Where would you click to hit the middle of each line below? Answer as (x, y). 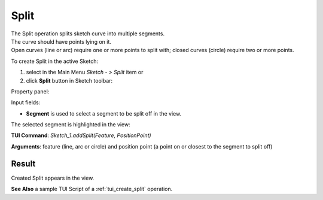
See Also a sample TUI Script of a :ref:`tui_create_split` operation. (92, 189)
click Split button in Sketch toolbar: (69, 80)
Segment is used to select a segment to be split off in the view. (104, 113)
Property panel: (30, 91)
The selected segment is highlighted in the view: (71, 125)
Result (23, 164)
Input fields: (26, 102)
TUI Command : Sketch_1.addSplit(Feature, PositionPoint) (81, 135)
